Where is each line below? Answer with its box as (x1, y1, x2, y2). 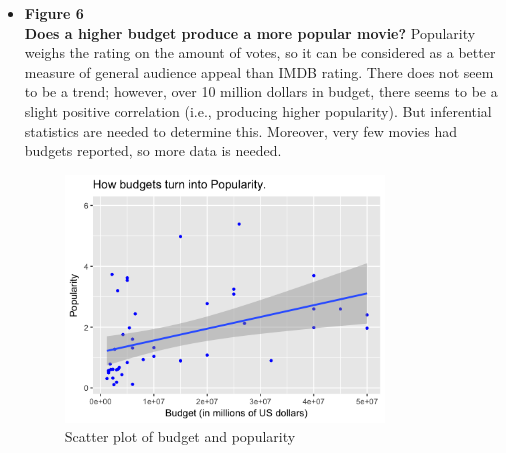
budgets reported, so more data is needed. (24, 140, 282, 161)
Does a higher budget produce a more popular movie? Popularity (24, 22, 476, 43)
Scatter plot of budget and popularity (64, 426, 296, 447)
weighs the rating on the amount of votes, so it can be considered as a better (24, 42, 496, 63)
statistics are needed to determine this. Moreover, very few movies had (24, 120, 457, 141)
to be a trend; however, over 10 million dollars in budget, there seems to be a (24, 81, 498, 102)
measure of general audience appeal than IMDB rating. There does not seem (24, 61, 494, 82)
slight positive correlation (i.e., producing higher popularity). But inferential (24, 100, 492, 121)
